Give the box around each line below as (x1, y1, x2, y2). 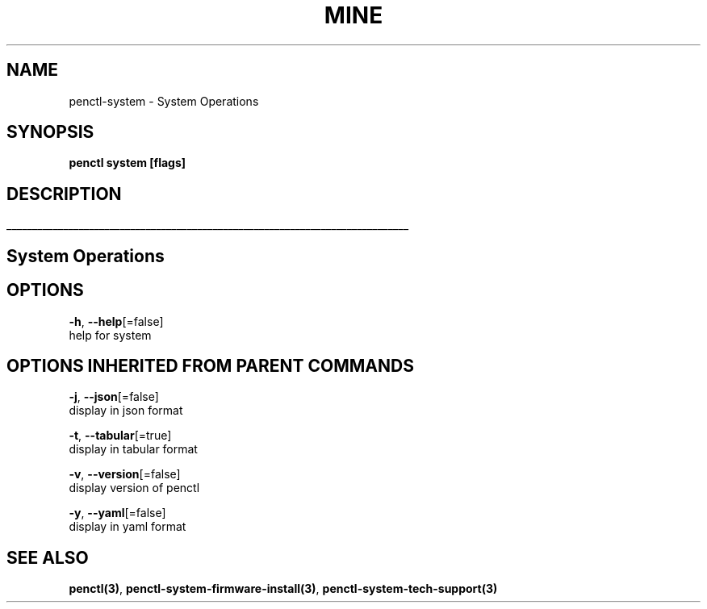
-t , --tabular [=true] (69, 428, 172, 443)
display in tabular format (69, 442, 198, 457)
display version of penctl (69, 481, 200, 495)
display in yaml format (69, 519, 186, 534)
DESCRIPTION (6, 183, 122, 204)
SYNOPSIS (6, 122, 94, 143)
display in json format (69, 403, 183, 418)
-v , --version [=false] (69, 467, 181, 482)
